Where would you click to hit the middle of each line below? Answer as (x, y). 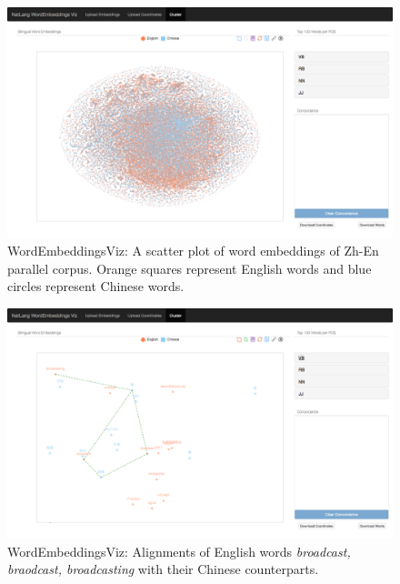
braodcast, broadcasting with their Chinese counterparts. (163, 569)
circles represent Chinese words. (96, 286)
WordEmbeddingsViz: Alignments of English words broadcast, (179, 551)
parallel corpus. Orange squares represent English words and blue (190, 268)
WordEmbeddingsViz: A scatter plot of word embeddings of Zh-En (193, 250)
